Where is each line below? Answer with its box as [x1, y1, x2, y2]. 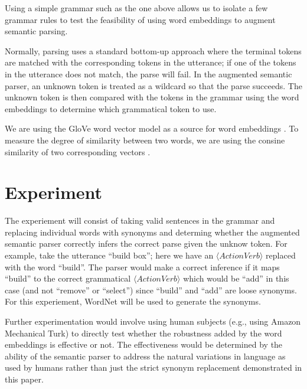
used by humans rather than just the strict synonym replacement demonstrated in [5, 361, 302, 374]
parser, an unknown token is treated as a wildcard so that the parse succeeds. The [5, 79, 302, 91]
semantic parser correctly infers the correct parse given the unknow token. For [5, 237, 288, 250]
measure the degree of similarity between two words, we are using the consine [5, 133, 285, 146]
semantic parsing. [5, 25, 68, 37]
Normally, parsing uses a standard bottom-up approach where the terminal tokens [5, 44, 302, 57]
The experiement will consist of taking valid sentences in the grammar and [5, 214, 275, 227]
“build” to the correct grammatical [5, 272, 131, 285]
